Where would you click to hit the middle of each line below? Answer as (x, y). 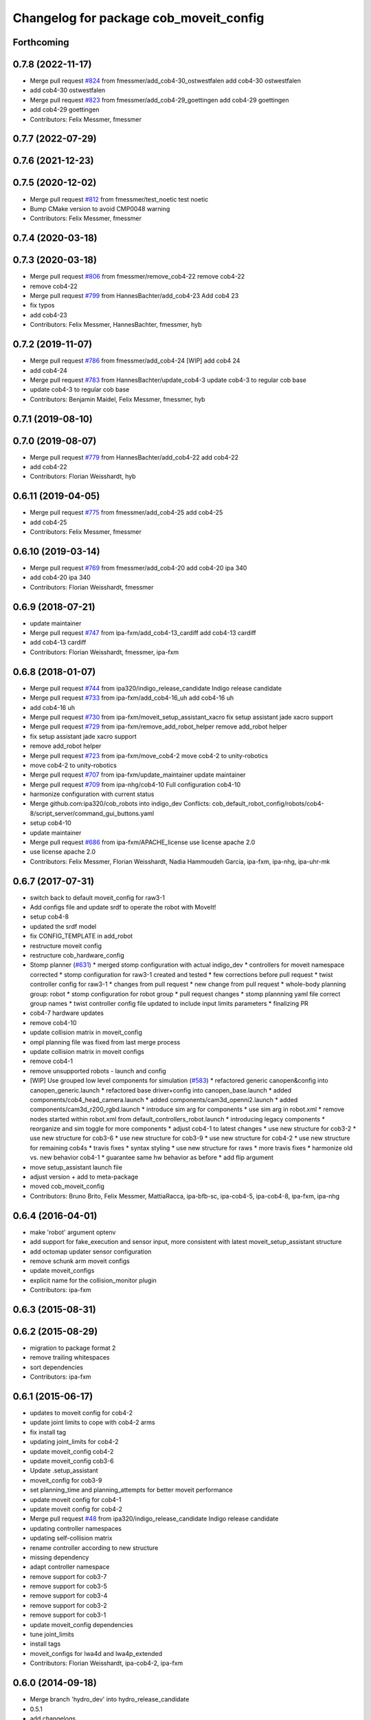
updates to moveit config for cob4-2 (81, 1413)
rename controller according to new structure (94, 1547)
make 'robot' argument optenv (73, 1232)
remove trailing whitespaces (70, 1357)
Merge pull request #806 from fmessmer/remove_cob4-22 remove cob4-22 (137, 277)
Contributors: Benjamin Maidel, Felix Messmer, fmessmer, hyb (117, 399)
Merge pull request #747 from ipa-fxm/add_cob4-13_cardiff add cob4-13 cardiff (143, 633)
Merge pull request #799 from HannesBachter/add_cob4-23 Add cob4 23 (134, 296)
